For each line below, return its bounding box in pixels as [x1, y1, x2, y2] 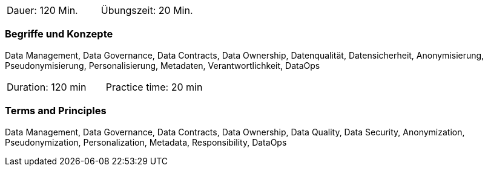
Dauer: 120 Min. [7, 4, 78, 16]
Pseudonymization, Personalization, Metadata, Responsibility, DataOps [5, 137, 287, 147]
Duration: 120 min [7, 80, 87, 93]
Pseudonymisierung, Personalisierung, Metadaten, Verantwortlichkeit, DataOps [5, 60, 320, 71]
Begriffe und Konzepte [5, 28, 113, 40]
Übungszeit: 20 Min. [101, 4, 193, 16]
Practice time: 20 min [105, 80, 203, 93]
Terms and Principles [5, 105, 107, 117]
